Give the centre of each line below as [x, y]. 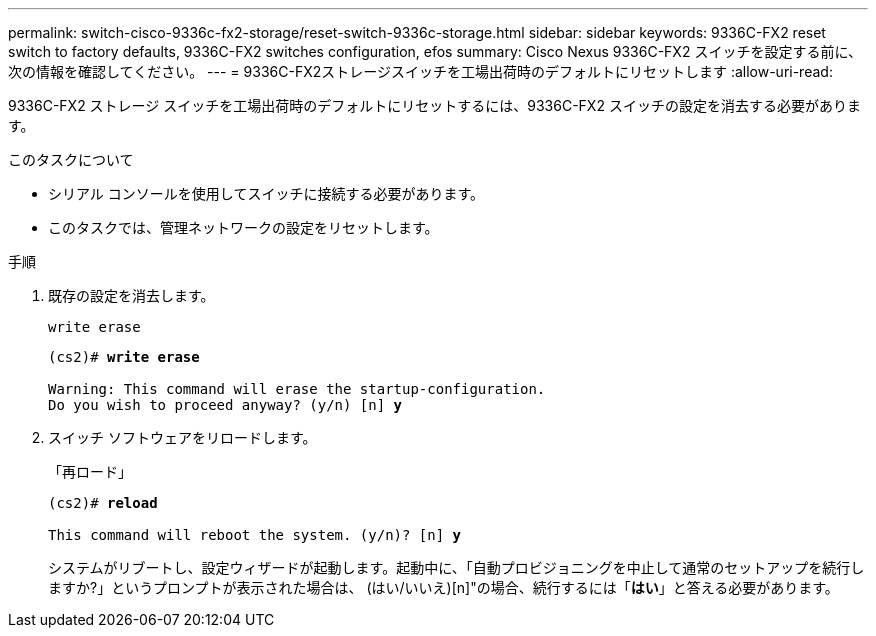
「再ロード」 [90, 471]
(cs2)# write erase [124, 357]
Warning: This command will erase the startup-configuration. [297, 389]
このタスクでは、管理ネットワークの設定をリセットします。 [243, 227]
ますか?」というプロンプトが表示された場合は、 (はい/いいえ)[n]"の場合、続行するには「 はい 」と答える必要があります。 [443, 587]
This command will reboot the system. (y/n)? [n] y [255, 535]
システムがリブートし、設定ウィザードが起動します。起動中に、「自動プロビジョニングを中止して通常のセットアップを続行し [456, 567]
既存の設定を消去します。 [131, 295]
